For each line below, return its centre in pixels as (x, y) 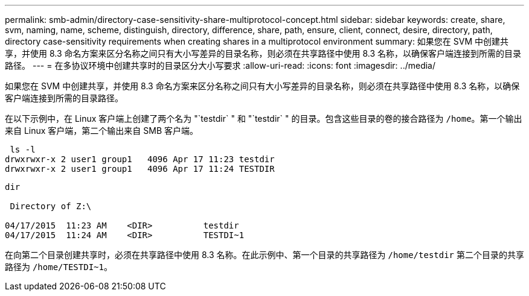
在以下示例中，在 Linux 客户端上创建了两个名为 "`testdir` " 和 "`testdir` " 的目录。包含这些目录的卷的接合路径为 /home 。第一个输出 (264, 118)
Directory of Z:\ (51, 206)
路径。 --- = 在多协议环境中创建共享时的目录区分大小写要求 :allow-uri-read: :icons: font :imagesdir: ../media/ (220, 65)
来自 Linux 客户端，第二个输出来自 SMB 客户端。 (102, 131)
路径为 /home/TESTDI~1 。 (59, 267)
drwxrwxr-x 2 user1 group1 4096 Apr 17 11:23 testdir (140, 159)
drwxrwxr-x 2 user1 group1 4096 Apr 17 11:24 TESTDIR (140, 169)
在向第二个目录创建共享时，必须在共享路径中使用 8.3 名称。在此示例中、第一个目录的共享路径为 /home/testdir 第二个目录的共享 (264, 255)
